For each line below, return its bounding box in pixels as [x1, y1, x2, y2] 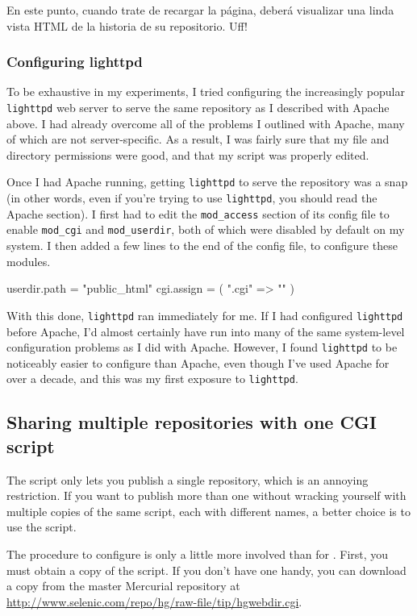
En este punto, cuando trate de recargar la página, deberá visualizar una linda [6, 2, 394, 18]
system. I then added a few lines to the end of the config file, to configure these [6, 237, 398, 254]
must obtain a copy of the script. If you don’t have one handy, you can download [6, 561, 407, 578]
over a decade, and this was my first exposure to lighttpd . [6, 370, 298, 387]
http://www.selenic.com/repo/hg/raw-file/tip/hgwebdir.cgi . [6, 593, 302, 610]
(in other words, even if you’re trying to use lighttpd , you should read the [6, 189, 377, 206]
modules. [6, 252, 51, 269]
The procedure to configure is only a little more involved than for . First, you [6, 545, 389, 562]
